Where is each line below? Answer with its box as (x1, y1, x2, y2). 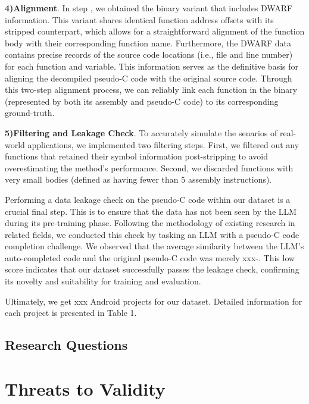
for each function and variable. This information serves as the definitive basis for (5, 59, 299, 72)
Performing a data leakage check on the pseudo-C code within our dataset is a (5, 193, 291, 205)
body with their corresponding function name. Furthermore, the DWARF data (5, 36, 292, 49)
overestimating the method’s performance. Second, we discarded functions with (5, 161, 294, 174)
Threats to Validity (5, 376, 166, 400)
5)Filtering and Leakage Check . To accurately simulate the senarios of (5, 126, 277, 139)
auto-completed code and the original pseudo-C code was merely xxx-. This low (5, 251, 295, 264)
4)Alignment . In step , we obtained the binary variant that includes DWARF (5, 2, 293, 14)
